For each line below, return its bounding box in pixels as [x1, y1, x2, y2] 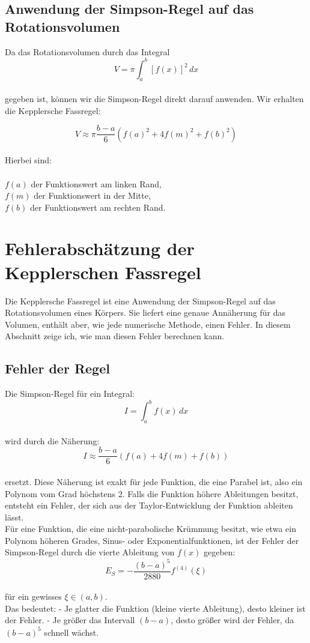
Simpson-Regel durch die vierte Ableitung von [5, 546, 175, 558]
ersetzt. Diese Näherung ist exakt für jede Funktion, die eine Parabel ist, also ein [5, 475, 303, 488]
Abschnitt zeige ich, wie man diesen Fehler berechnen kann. [5, 330, 225, 342]
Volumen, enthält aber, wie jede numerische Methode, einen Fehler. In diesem [5, 318, 291, 330]
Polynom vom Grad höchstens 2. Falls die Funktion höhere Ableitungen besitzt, [5, 487, 299, 500]
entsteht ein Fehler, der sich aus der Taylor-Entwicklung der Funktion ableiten [5, 499, 293, 512]
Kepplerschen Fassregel [5, 259, 201, 284]
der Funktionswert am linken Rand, [31, 177, 162, 190]
